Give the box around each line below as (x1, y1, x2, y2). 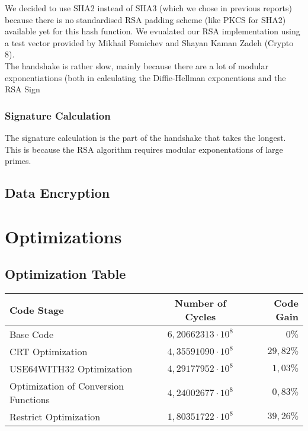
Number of (174, 296, 226, 310)
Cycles (185, 310, 216, 324)
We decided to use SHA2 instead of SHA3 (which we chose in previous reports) (5, 2, 293, 14)
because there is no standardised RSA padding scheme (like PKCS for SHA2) (5, 13, 286, 25)
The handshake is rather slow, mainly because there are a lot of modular (5, 59, 268, 72)
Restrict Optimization (9, 410, 101, 424)
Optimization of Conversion (9, 379, 124, 393)
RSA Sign (5, 83, 40, 95)
